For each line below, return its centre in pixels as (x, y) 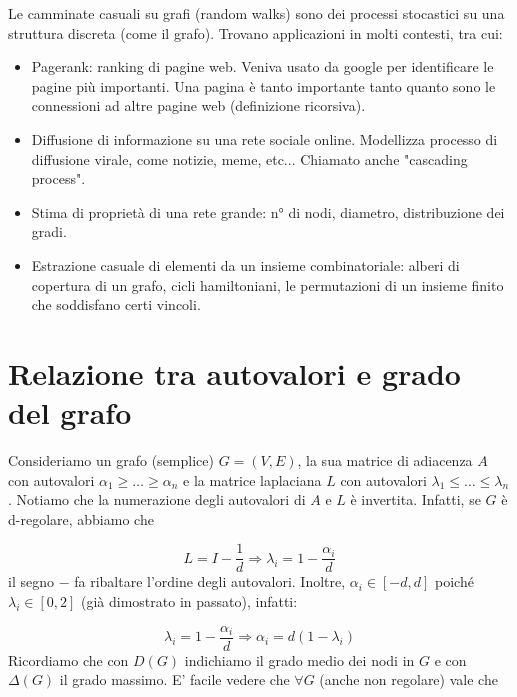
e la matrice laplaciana (252, 479)
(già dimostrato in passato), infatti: (189, 601)
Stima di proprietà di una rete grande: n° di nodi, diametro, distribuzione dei (268, 211)
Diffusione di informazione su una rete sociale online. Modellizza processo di (264, 138)
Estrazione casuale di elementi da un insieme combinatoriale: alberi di (245, 264)
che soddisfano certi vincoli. (116, 304)
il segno (31, 581)
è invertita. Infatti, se (415, 499)
